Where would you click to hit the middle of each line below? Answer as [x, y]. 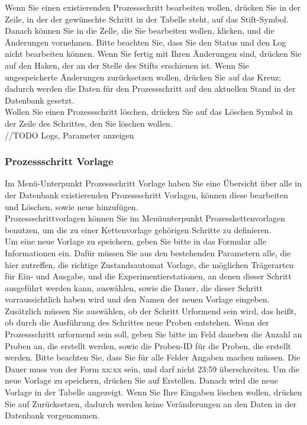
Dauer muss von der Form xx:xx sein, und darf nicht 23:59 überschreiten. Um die [152, 368]
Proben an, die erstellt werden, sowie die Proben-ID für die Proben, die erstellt [148, 345]
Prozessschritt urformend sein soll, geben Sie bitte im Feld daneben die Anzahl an [153, 334]
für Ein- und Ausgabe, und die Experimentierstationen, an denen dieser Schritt [148, 276]
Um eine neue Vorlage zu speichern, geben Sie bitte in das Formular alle [135, 241]
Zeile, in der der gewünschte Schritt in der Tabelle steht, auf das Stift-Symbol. [147, 19]
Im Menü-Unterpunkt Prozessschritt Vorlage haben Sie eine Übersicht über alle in [153, 183]
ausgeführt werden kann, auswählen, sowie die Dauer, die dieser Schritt [134, 287]
